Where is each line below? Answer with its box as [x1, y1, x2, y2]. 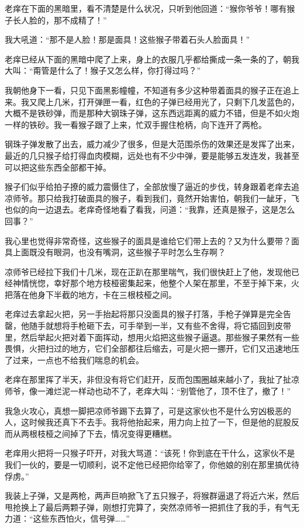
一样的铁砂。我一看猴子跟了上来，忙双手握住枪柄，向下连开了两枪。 [5, 118, 267, 130]
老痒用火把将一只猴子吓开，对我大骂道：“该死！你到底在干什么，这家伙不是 [5, 447, 295, 459]
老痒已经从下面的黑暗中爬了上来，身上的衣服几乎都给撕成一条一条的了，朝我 [5, 53, 299, 65]
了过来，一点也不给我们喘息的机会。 [5, 353, 144, 366]
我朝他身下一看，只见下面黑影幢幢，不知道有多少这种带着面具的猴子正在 [5, 84, 283, 96]
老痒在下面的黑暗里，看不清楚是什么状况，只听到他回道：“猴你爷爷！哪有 [5, 2, 287, 14]
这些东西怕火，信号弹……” [33, 512, 130, 524]
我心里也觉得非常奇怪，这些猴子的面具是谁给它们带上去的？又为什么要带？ [5, 234, 291, 246]
